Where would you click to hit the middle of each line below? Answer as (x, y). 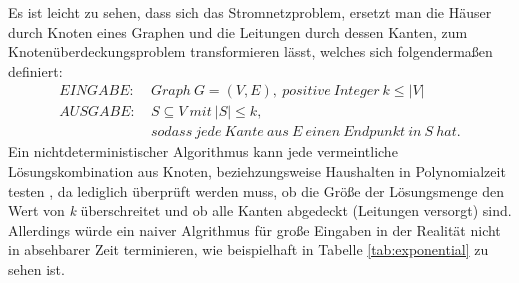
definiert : (35, 70)
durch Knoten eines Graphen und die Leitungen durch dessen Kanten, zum (238, 31)
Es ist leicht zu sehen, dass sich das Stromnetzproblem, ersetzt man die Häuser (250, 12)
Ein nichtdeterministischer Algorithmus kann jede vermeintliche (203, 151)
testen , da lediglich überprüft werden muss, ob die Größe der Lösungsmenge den (256, 190)
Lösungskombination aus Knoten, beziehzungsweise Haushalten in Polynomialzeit (257, 171)
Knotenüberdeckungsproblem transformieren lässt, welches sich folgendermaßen (250, 51)
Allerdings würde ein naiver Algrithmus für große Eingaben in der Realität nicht (254, 229)
